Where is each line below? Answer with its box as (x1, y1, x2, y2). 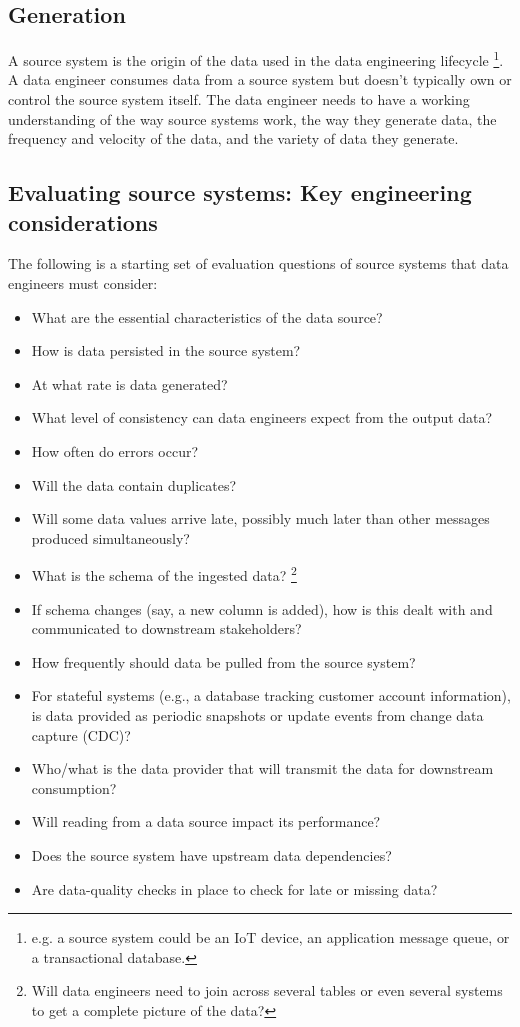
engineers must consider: (8, 273, 158, 294)
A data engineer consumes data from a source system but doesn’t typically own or (8, 69, 512, 90)
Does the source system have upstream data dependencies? (31, 844, 392, 865)
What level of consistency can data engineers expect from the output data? (31, 407, 493, 428)
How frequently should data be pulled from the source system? (31, 651, 416, 672)
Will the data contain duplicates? (31, 474, 237, 495)
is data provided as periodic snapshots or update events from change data (31, 704, 484, 725)
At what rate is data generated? (31, 373, 228, 394)
